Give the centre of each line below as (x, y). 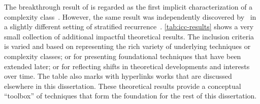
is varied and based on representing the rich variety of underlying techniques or (127, 46)
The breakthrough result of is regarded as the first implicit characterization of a (128, 7)
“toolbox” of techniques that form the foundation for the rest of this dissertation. (131, 96)
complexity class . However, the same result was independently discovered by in (130, 16)
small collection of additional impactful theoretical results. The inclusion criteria (129, 36)
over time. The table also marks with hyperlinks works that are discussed (118, 76)
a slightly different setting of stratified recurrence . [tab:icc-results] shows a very (129, 27)
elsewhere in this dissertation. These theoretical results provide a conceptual (123, 86)
